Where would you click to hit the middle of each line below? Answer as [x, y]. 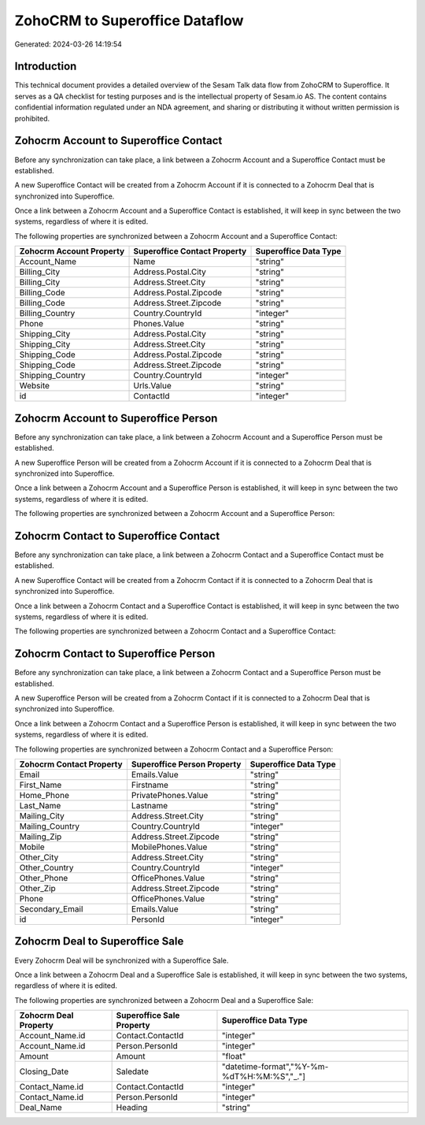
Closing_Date [44, 1071]
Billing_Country [47, 314]
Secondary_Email [51, 909]
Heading [132, 1108]
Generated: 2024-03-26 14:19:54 [68, 44]
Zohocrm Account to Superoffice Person [116, 418]
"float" [234, 1056]
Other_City [39, 857]
